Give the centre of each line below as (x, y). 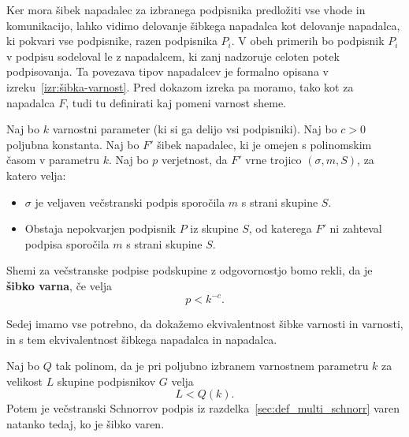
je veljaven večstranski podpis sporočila (130, 202)
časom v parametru (53, 160)
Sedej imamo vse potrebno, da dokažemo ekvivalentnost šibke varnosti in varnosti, (205, 323)
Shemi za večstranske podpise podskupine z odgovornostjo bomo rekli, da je (190, 270)
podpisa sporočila (67, 243)
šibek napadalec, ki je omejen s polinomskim (264, 144)
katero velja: (36, 175)
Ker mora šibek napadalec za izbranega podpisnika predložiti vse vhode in (186, 9)
